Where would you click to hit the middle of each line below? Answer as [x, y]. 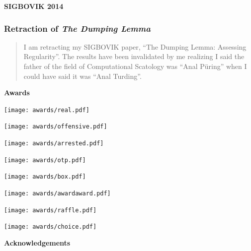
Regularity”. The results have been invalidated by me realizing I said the [134, 56]
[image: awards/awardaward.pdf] [57, 194]
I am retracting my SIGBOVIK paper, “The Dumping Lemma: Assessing [135, 46]
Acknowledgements [37, 243]
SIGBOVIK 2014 [34, 6]
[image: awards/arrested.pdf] [54, 144]
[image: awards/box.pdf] [45, 177]
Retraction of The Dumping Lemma [77, 28]
